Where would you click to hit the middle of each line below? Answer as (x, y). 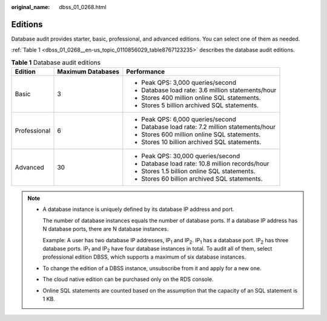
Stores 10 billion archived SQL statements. (201, 142)
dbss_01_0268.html (83, 7)
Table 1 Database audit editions (56, 62)
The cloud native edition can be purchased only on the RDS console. (128, 279)
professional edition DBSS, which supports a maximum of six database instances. (144, 257)
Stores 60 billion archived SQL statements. (202, 179)
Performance (146, 71)
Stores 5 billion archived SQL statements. (200, 105)
